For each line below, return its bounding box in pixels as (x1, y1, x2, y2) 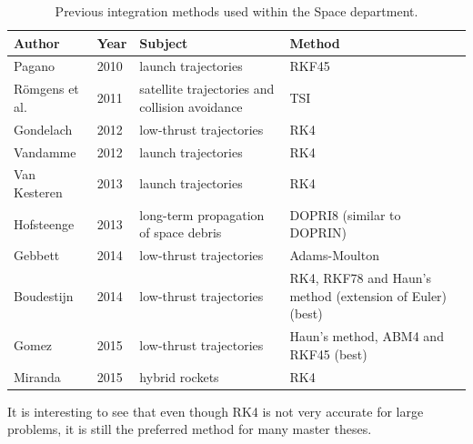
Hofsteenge (14, 214, 75, 233)
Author (14, 33, 60, 52)
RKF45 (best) (289, 344, 367, 363)
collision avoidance (139, 96, 243, 116)
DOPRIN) (289, 223, 347, 242)
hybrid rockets (139, 367, 219, 386)
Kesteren (14, 183, 63, 201)
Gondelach (14, 119, 73, 138)
